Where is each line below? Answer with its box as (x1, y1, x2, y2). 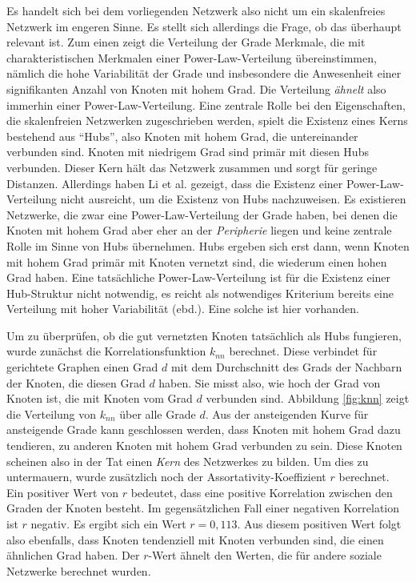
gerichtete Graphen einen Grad (6, 359, 158, 375)
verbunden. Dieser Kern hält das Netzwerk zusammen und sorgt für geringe (6, 159, 378, 175)
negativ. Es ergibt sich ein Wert (30, 516, 186, 532)
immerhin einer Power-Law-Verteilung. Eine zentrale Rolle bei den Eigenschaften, (6, 96, 406, 113)
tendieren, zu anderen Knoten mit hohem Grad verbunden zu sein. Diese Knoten (6, 437, 402, 454)
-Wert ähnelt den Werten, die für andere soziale (148, 547, 382, 564)
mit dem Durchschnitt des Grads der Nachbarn (170, 359, 402, 375)
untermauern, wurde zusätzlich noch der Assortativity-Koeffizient (6, 468, 326, 485)
